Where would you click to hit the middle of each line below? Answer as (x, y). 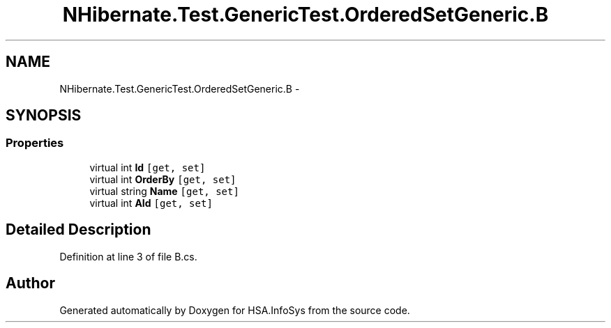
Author (30, 283)
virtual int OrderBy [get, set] (163, 179)
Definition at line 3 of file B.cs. (128, 256)
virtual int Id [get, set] (148, 167)
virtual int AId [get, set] (151, 203)
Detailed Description (78, 230)
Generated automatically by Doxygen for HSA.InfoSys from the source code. (235, 310)
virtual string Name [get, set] (164, 191)
